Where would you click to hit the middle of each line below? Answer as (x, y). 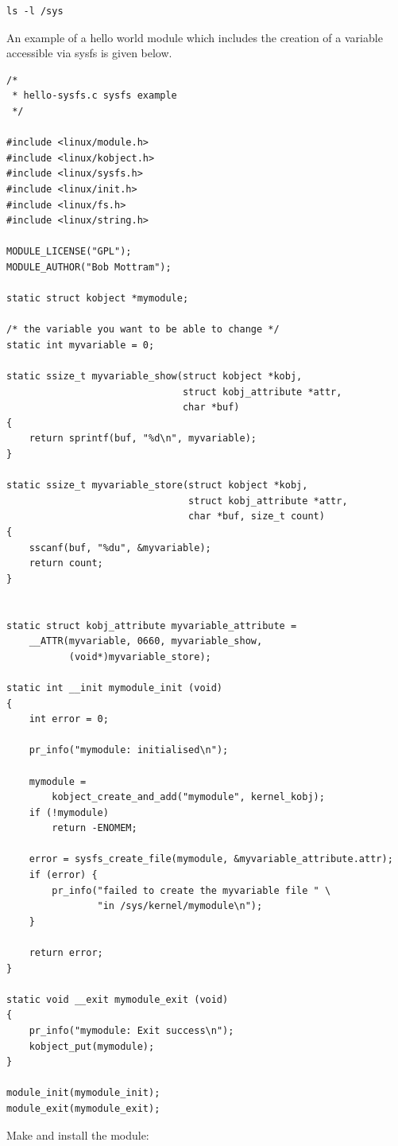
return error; (66, 953)
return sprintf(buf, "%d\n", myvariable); (143, 439)
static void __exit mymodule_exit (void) (118, 999)
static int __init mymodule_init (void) (115, 688)
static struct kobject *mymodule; (98, 299)
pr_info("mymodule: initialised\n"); (129, 750)
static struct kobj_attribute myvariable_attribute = (152, 625)
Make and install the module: (78, 1134)
